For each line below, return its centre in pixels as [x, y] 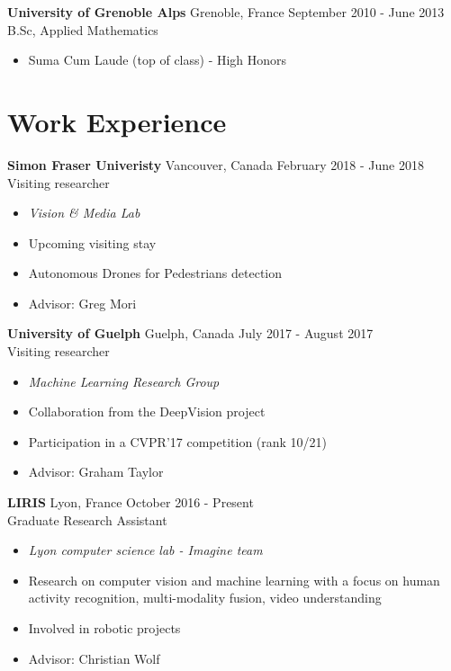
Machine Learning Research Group [124, 381]
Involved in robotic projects [104, 628]
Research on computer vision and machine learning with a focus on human [234, 580]
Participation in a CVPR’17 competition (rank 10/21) [178, 441]
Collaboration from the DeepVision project [147, 412]
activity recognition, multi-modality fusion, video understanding [205, 598]
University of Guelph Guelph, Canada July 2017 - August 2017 [190, 333]
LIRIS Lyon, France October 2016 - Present [131, 502]
